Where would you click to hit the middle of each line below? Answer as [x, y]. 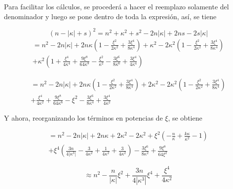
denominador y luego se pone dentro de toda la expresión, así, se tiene [110, 16]
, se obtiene [185, 117]
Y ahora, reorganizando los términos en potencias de [83, 117]
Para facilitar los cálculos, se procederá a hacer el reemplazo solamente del [116, 6]
